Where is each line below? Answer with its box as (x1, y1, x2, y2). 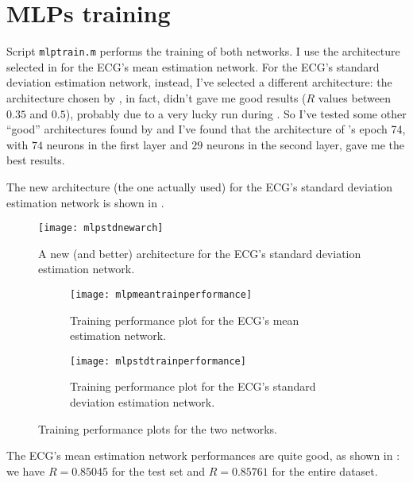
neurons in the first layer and (46, 136, 188, 152)
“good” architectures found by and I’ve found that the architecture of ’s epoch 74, (6, 121, 406, 137)
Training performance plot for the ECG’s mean (70, 311, 299, 328)
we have (6, 462, 45, 479)
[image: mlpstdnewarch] (38, 222, 164, 234)
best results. (6, 152, 65, 168)
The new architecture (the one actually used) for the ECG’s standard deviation (6, 178, 393, 195)
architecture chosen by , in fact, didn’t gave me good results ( (6, 89, 307, 106)
